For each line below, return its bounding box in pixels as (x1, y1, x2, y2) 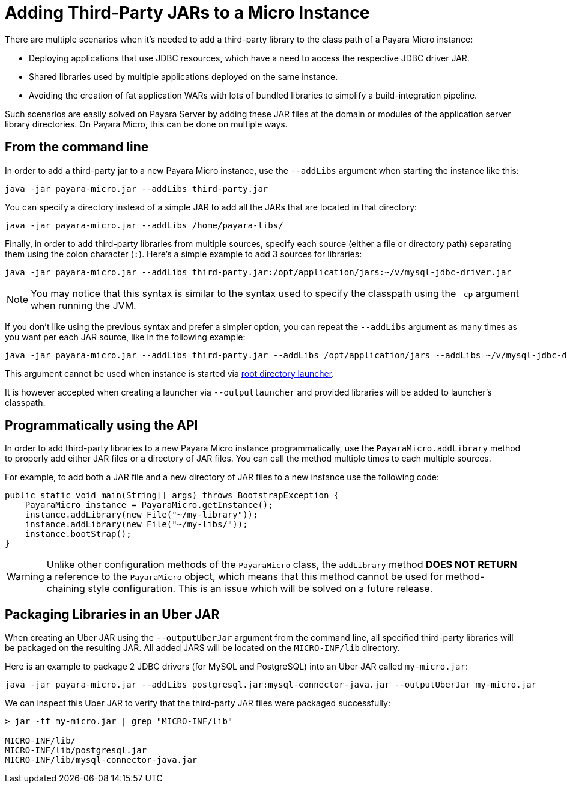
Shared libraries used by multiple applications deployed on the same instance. (29, 71, 338, 82)
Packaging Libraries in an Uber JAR (5, 606, 220, 622)
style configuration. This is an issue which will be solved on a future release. (88, 582, 433, 595)
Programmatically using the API (5, 418, 198, 433)
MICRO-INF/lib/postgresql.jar (5, 745, 147, 756)
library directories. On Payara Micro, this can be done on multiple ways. (5, 118, 288, 129)
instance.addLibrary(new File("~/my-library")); (25, 510, 258, 520)
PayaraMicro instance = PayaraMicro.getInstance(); (25, 500, 273, 510)
